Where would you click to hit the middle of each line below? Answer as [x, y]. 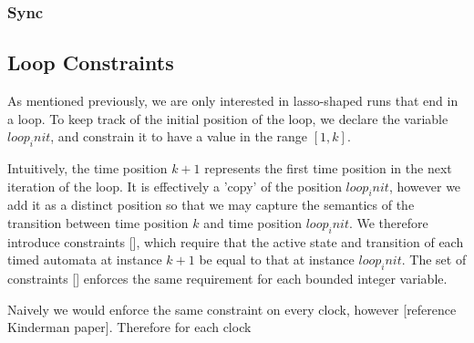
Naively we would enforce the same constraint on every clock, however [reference [232, 309]
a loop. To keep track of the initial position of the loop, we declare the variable [228, 118]
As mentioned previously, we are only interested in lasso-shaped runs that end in [233, 101]
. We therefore [388, 223]
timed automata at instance [85, 260]
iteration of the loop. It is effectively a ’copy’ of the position [175, 186]
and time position [252, 223]
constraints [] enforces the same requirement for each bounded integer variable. [227, 279]
